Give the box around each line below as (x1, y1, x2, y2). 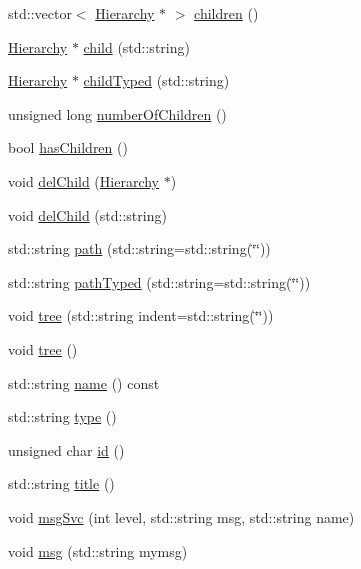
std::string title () (8, 473, 115, 494)
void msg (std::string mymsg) (8, 540, 188, 561)
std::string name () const (8, 372, 160, 393)
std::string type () (8, 406, 117, 427)
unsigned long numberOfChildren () (8, 103, 227, 124)
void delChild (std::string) (8, 204, 167, 225)
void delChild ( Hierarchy (8, 170, 160, 191)
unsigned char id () (8, 439, 125, 460)
